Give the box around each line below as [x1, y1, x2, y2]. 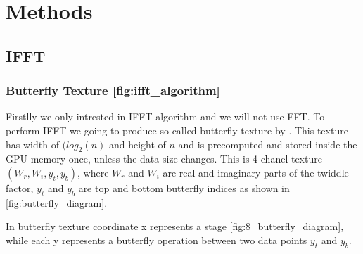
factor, [6, 180, 34, 195]
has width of [6, 136, 59, 151]
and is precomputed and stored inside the [178, 136, 357, 151]
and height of [108, 136, 166, 151]
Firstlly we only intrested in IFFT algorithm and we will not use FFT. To [6, 109, 325, 124]
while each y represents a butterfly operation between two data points [6, 232, 307, 247]
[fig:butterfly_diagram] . [6, 195, 108, 210]
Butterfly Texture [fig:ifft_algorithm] [6, 82, 220, 99]
